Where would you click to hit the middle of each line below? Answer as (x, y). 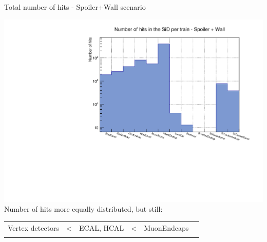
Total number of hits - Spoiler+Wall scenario (75, 7)
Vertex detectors (34, 227)
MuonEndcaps (166, 227)
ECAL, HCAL (102, 227)
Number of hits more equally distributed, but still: (83, 209)
